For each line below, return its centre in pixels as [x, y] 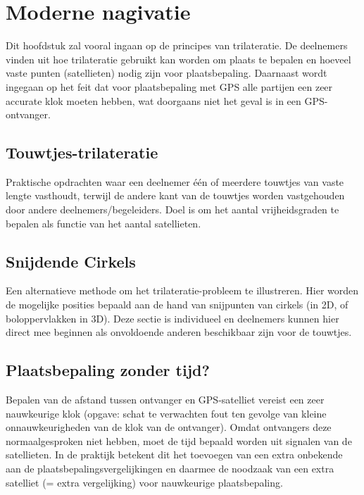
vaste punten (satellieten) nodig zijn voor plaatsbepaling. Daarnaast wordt [167, 73]
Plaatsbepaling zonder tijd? [108, 370]
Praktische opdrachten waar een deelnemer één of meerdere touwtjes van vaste [175, 181]
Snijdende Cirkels [71, 261]
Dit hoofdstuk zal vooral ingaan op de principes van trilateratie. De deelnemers [177, 45]
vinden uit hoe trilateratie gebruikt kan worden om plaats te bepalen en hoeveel [178, 59]
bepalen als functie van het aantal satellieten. [103, 223]
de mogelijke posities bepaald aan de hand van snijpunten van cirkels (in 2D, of [177, 305]
